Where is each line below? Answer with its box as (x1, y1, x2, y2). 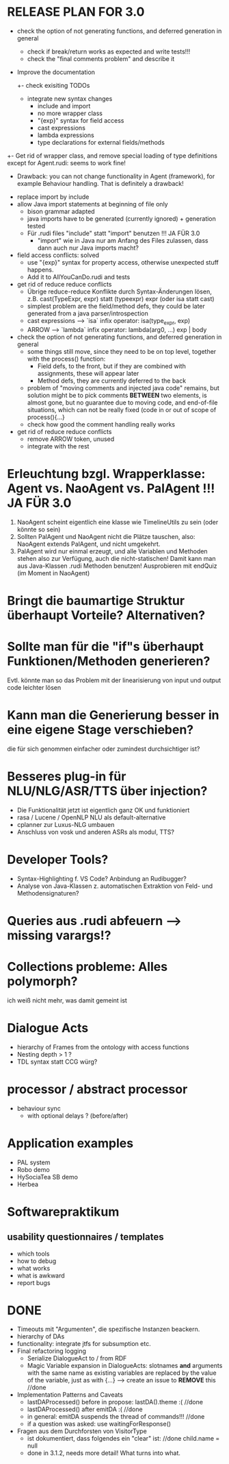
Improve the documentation (16, 68, 96, 76)
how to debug (16, 1256, 57, 1265)
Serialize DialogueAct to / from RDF (27, 1354, 127, 1363)
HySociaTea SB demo (16, 1173, 79, 1181)
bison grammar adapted (27, 207, 95, 215)
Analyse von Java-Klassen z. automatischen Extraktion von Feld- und (16, 882, 213, 890)
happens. (27, 265, 54, 274)
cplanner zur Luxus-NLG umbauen (16, 820, 115, 828)
